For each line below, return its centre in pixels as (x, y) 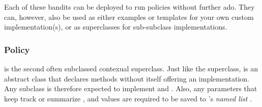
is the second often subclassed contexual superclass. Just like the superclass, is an (131, 68)
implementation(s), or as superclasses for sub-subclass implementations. (116, 27)
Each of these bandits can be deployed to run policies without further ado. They (129, 7)
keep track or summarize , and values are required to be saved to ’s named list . (128, 98)
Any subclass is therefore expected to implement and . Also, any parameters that (131, 88)
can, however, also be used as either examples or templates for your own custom (129, 17)
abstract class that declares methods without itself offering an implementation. (127, 78)
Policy (17, 49)
